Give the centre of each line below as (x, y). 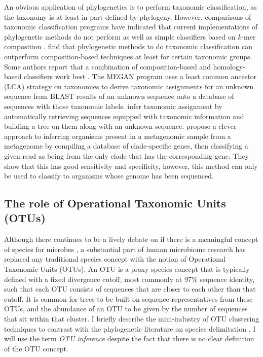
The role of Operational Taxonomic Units (115, 203)
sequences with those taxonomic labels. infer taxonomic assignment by (113, 106)
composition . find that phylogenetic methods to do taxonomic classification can (128, 46)
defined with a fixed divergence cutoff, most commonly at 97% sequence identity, (129, 279)
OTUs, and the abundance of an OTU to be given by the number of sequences (126, 309)
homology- (229, 66)
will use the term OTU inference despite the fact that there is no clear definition (129, 338)
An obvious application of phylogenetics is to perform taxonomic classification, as (130, 7)
